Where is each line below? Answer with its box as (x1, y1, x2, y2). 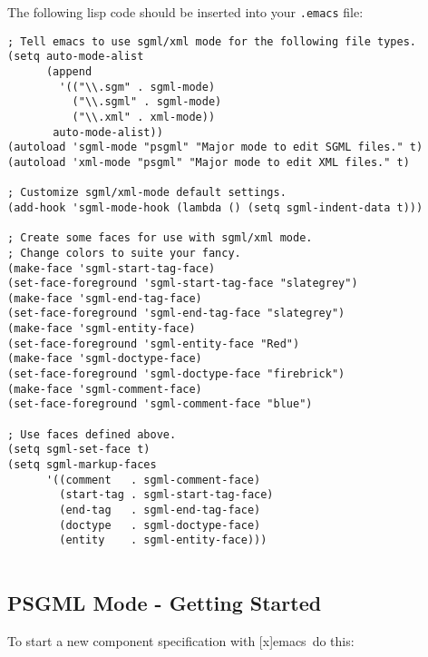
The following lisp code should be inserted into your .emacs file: (7, 3, 364, 21)
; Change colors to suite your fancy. (7, 246, 241, 260)
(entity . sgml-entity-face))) (59, 534, 267, 547)
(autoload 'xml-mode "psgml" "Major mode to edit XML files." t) (7, 155, 410, 169)
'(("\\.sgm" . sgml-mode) (59, 80, 216, 93)
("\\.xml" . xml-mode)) (72, 110, 216, 123)
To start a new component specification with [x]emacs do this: (7, 631, 355, 650)
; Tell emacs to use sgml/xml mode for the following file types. (7, 34, 417, 48)
